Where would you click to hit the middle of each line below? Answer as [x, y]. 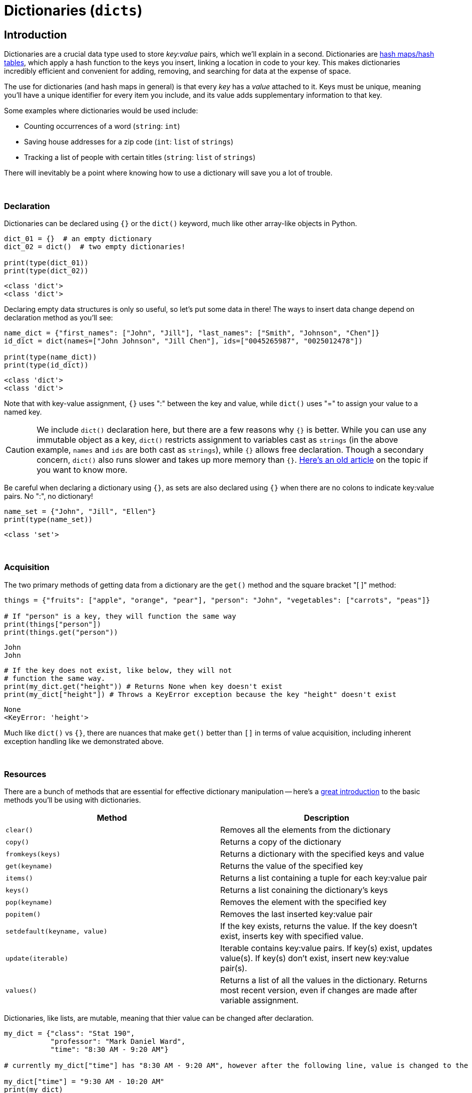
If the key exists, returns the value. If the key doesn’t [319, 926]
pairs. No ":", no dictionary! [49, 496]
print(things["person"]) [53, 624]
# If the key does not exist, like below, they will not [118, 670]
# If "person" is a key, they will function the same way [120, 616]
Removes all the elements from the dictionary [306, 830]
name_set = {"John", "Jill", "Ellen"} [80, 511]
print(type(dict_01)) [46, 262]
